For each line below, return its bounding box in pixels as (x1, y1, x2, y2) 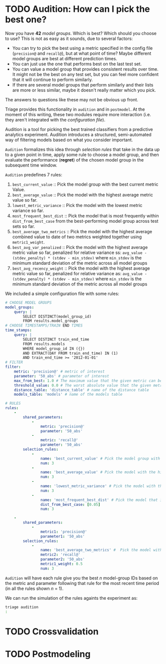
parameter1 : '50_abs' (40, 534, 85, 539)
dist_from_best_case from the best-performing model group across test (12, 218, 159, 224)
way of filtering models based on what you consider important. (5, 137, 133, 143)
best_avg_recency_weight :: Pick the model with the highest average (12, 265, 150, 271)
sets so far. (12, 223, 36, 229)
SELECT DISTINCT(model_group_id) (23, 314, 92, 319)
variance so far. (12, 207, 44, 213)
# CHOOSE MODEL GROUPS (5, 300, 52, 305)
